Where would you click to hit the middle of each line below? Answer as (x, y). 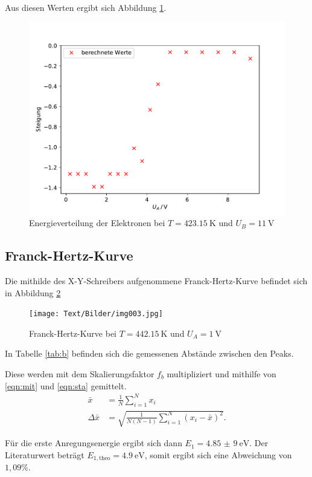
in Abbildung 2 (33, 292)
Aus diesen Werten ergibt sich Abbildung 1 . (86, 7)
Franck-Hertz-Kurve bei (73, 333)
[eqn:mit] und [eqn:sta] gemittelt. (66, 385)
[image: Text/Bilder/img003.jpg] (96, 314)
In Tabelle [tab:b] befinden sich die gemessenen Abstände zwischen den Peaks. (149, 353)
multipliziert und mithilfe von (221, 374)
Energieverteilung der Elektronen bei (97, 223)
